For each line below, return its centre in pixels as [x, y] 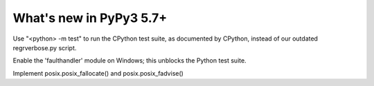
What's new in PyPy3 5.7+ [90, 18]
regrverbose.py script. [45, 47]
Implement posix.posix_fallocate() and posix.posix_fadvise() [98, 73]
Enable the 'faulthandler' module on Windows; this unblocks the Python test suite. [130, 61]
